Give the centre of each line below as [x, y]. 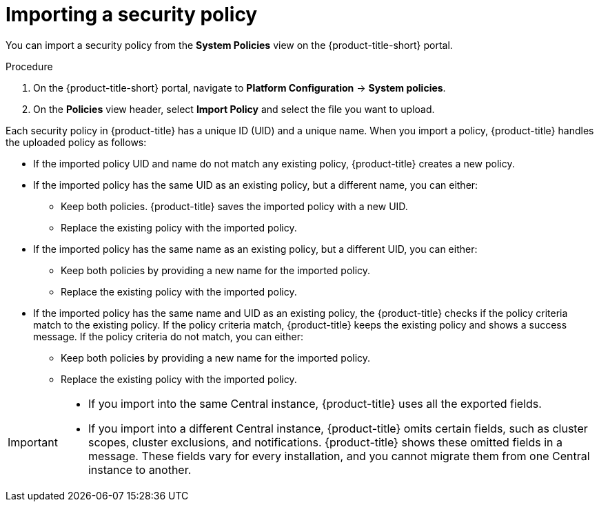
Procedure [29, 66]
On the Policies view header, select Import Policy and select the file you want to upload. [234, 109]
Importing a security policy [132, 14]
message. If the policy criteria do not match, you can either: [169, 336]
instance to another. [140, 469]
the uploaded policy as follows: [76, 142]
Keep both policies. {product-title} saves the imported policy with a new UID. [234, 206]
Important [33, 442]
